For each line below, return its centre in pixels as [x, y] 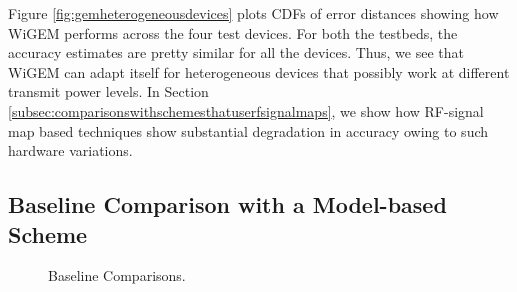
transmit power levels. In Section [108, 91]
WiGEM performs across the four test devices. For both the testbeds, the [233, 32]
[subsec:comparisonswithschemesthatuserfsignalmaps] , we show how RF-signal [246, 110]
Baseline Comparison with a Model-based [227, 204]
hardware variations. [70, 150]
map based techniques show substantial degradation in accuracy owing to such [248, 130]
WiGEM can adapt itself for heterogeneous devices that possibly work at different [259, 71]
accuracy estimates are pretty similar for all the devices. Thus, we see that [236, 52]
